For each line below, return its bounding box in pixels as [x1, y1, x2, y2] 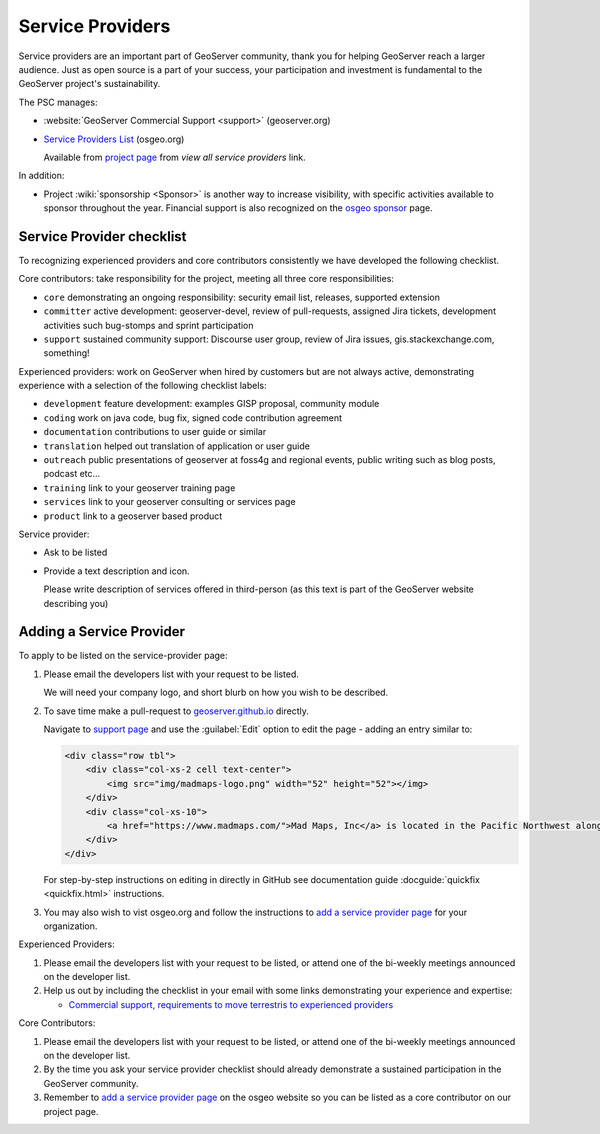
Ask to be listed [43, 546, 108, 559]
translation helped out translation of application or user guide [43, 440, 310, 452]
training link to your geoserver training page [43, 481, 236, 494]
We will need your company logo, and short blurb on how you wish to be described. [43, 686, 389, 699]
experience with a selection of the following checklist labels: [18, 380, 267, 392]
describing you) [43, 597, 109, 609]
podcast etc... [43, 468, 101, 480]
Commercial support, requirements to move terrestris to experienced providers [68, 998, 394, 1010]
